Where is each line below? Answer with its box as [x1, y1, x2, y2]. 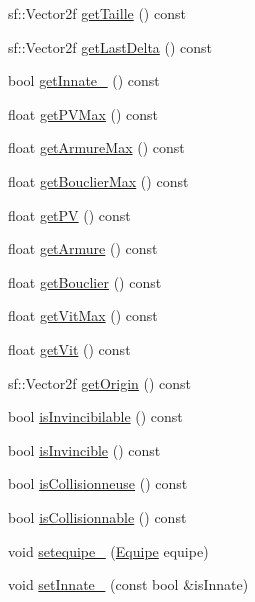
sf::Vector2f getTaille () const [8, 3, 186, 23]
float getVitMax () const [8, 305, 158, 326]
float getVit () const [8, 338, 131, 359]
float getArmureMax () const [8, 137, 185, 158]
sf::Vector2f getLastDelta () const [8, 36, 213, 57]
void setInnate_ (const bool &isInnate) [8, 574, 249, 595]
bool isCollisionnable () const [8, 506, 187, 527]
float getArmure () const [8, 238, 158, 259]
